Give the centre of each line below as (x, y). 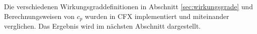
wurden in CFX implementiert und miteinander (157, 16)
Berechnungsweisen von (39, 16)
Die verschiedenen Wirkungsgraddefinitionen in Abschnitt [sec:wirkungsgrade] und (128, 6)
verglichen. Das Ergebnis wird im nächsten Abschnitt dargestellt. (102, 26)
